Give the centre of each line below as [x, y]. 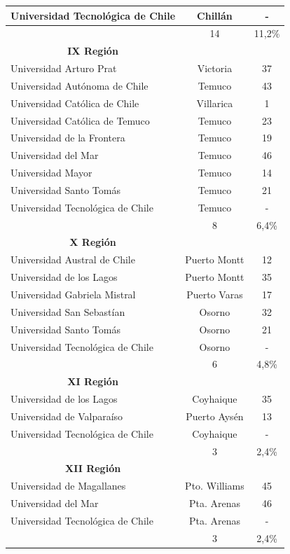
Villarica [215, 103]
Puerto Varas [215, 294]
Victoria [215, 68]
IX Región [93, 51]
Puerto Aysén [215, 416]
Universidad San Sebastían [68, 311]
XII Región [93, 468]
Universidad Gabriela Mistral [73, 294]
